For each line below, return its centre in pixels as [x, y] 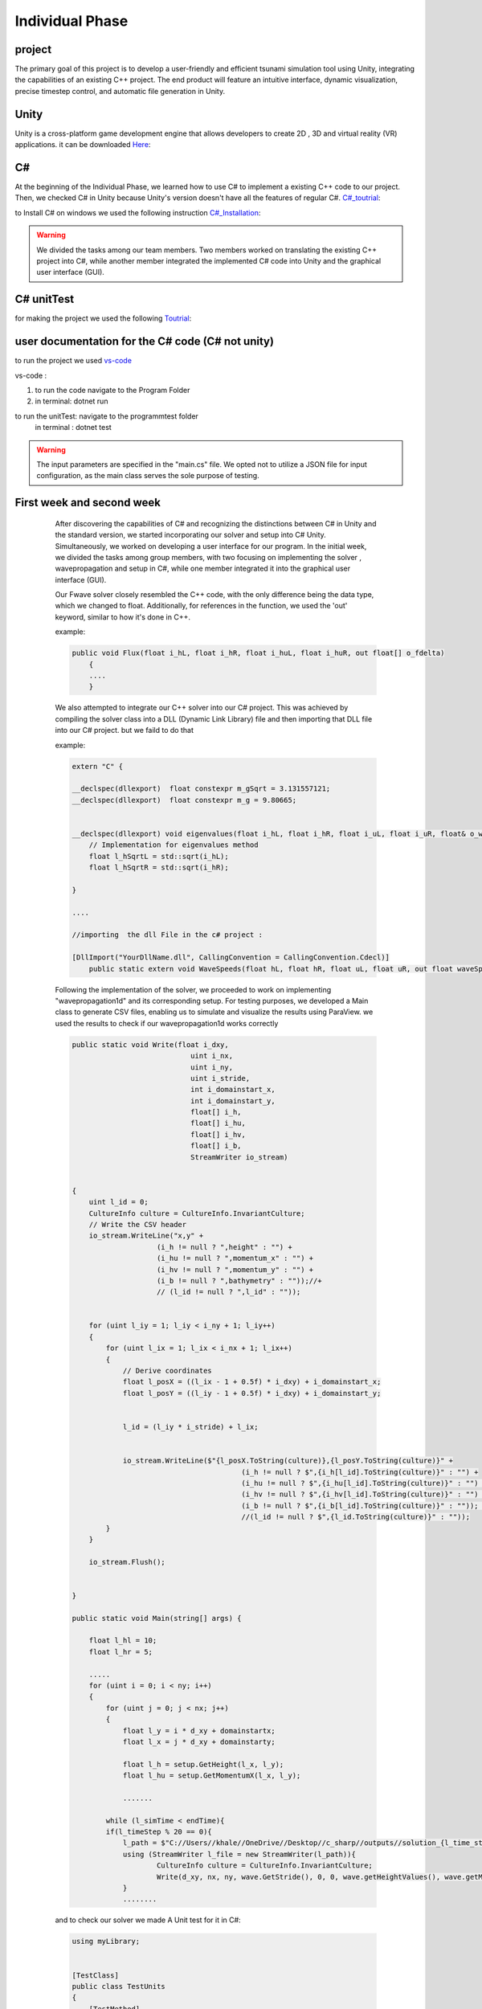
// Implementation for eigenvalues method [174, 845]
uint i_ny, [211, 1067]
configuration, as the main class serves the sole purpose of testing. [148, 476]
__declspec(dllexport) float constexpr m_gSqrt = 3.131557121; [201, 789]
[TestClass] [96, 1975]
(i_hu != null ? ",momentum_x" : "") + [235, 1258]
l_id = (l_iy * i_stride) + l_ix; [190, 1427]
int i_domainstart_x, [233, 1090]
